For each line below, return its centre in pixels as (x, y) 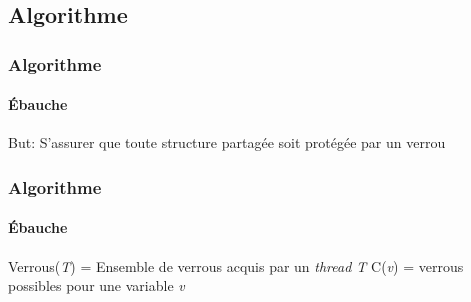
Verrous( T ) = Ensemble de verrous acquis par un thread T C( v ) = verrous (236, 265)
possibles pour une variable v (96, 285)
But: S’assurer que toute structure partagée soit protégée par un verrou (227, 142)
